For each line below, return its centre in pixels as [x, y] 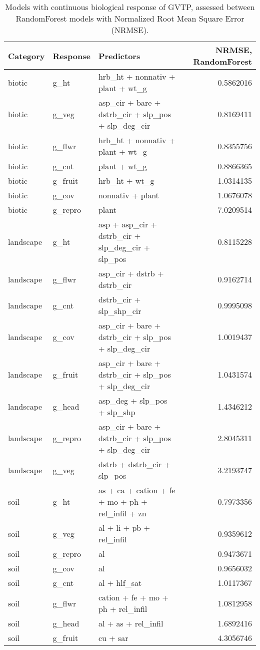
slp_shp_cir [120, 311]
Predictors [119, 56]
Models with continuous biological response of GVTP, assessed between [130, 7]
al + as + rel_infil [131, 623]
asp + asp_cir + [128, 224]
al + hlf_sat [120, 583]
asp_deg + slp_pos [133, 400]
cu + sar [113, 638]
